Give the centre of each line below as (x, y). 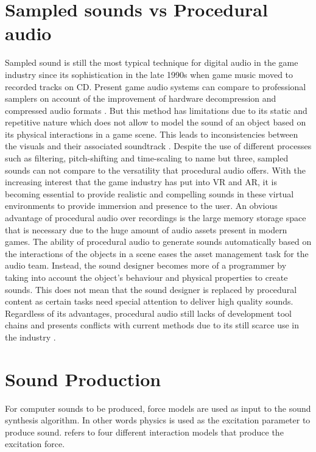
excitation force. (35, 444)
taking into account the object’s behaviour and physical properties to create (146, 277)
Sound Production (83, 379)
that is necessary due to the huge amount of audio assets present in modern (146, 229)
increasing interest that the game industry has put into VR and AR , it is (141, 182)
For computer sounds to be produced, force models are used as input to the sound (158, 408)
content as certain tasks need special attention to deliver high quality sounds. (149, 301)
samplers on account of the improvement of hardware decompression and (141, 98)
